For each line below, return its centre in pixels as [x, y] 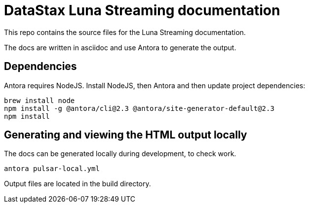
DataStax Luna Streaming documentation [142, 10]
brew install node [39, 100]
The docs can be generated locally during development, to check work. [120, 154]
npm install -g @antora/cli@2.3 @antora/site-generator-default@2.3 [139, 108]
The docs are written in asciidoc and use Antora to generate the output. [120, 47]
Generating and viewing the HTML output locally [126, 135]
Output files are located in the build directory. [77, 184]
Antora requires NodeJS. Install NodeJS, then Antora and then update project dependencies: [155, 85]
